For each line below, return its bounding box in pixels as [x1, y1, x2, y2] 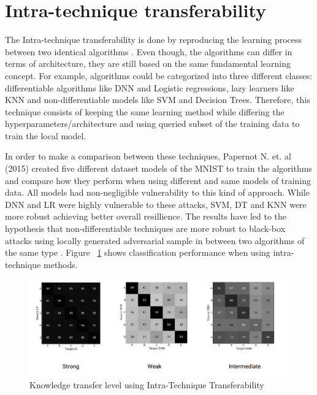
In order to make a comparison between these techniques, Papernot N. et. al [5, 150, 291, 163]
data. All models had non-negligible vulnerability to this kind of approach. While [5, 186, 310, 199]
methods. [43, 258, 78, 270]
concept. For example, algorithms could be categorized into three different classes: [5, 69, 313, 82]
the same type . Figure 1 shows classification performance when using [5, 246, 270, 259]
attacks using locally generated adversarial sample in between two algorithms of [5, 234, 305, 247]
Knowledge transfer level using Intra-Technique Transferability [29, 378, 264, 391]
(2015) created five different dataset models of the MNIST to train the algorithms [5, 162, 312, 175]
